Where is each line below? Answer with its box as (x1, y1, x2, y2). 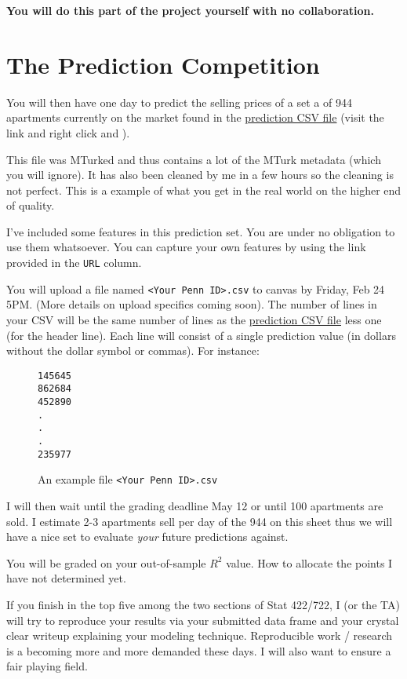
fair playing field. (6, 658, 88, 674)
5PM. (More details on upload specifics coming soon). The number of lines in (6, 296, 377, 312)
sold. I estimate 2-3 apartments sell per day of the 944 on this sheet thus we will (6, 513, 393, 529)
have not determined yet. (6, 570, 126, 586)
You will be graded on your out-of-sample (6, 554, 206, 571)
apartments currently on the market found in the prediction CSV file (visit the (6, 109, 384, 126)
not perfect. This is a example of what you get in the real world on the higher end (6, 181, 402, 198)
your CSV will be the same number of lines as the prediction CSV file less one (6, 311, 382, 327)
